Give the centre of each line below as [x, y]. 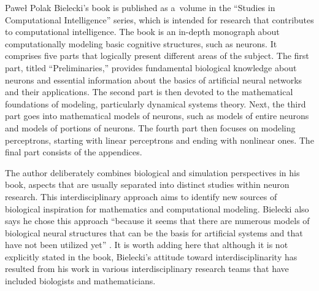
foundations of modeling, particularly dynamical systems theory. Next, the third [156, 103]
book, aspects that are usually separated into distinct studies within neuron [147, 184]
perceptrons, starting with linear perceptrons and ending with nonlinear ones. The [159, 140]
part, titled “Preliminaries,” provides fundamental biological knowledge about [151, 67]
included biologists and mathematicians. [80, 281]
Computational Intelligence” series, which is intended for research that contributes [159, 19]
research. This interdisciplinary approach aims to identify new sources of [141, 196]
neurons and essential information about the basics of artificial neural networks [154, 80]
